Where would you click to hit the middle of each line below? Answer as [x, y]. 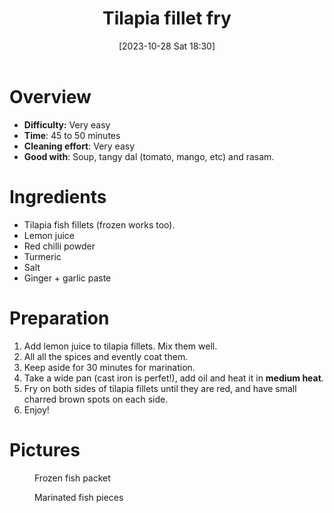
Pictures [45, 449]
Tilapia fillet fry [167, 18]
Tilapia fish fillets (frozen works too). [99, 224]
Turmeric [42, 256]
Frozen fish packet [72, 478]
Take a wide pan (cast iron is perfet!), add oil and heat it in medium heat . [173, 378]
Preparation [59, 318]
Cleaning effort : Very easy [79, 146]
